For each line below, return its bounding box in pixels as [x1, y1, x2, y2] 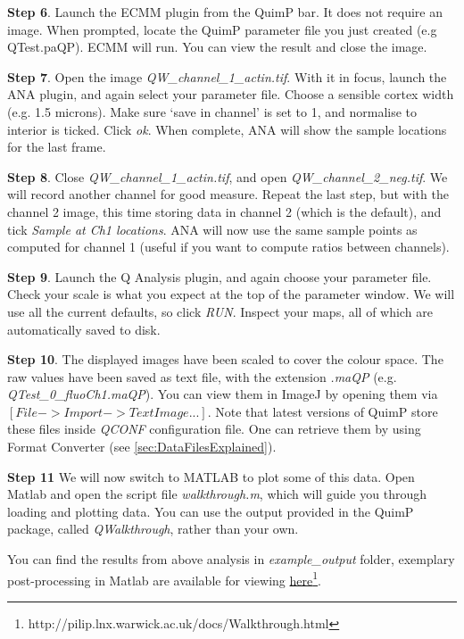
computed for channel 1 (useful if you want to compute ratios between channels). [7, 237, 450, 256]
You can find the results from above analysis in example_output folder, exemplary [7, 550, 455, 568]
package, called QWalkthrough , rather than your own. [7, 519, 299, 538]
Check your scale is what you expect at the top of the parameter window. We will [7, 285, 455, 303]
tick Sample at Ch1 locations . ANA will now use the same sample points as [7, 220, 418, 238]
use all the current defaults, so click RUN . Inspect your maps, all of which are [7, 302, 433, 320]
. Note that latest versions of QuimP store [207, 402, 438, 420]
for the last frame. [7, 137, 106, 156]
